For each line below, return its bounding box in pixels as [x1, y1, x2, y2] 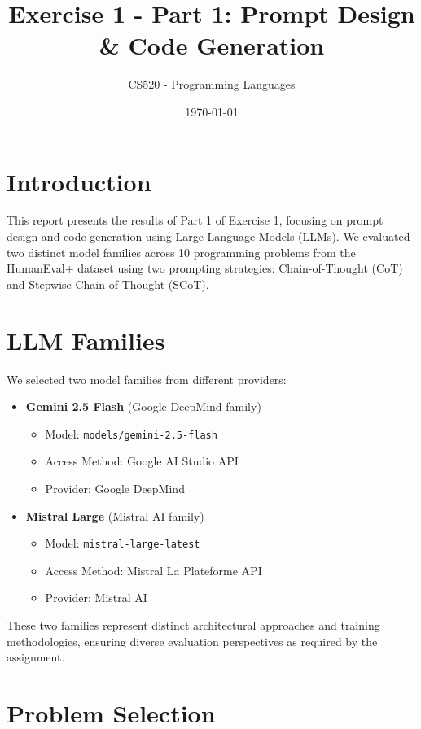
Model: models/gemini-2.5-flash [45, 425, 217, 442]
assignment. [7, 648, 65, 666]
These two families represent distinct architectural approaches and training [7, 617, 380, 633]
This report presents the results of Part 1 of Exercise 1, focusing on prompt [7, 212, 384, 229]
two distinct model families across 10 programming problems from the [7, 243, 356, 260]
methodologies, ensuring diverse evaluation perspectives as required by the [7, 632, 378, 649]
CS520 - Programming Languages [128, 76, 296, 93]
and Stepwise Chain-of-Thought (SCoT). [7, 275, 209, 292]
